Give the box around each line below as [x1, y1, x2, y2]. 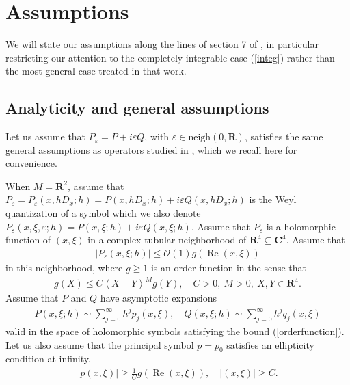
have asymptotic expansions [100, 291, 217, 305]
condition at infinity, [5, 351, 91, 366]
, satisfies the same [244, 129, 323, 144]
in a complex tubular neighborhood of [87, 233, 247, 247]
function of [5, 233, 51, 247]
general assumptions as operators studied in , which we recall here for [5, 142, 297, 157]
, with [144, 129, 170, 144]
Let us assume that [5, 129, 86, 144]
